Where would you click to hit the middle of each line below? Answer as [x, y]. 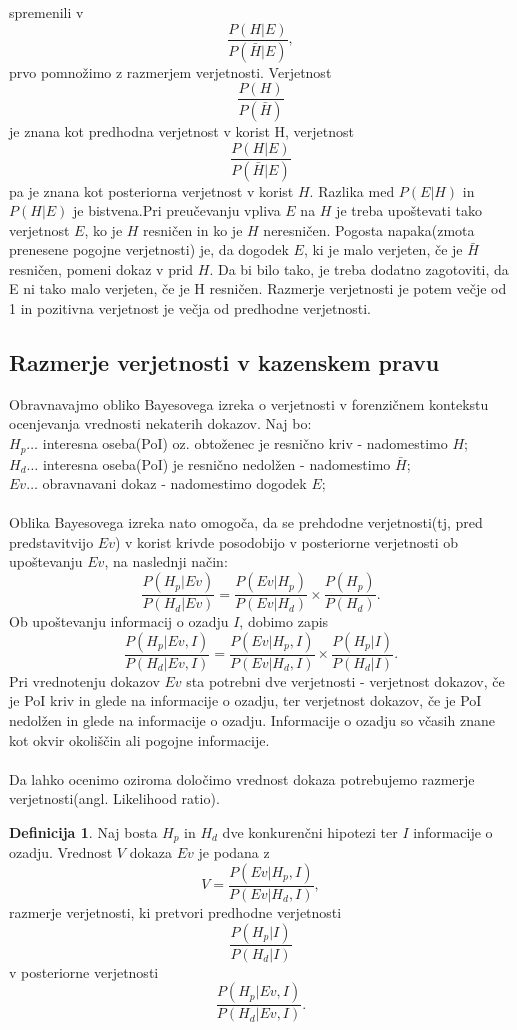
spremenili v [46, 12]
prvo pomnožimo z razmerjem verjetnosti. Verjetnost [170, 71]
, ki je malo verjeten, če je [383, 249]
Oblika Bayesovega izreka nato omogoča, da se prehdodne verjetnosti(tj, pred [246, 522]
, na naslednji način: [166, 561]
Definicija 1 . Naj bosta [83, 831]
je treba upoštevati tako [409, 210]
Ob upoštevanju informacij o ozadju [119, 621]
